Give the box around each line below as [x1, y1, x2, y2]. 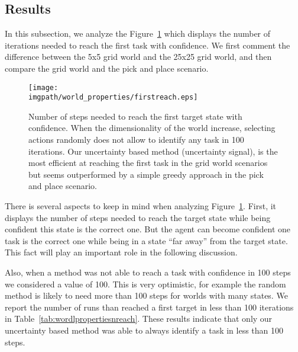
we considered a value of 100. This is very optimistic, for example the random [5, 277, 286, 290]
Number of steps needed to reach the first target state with [28, 110, 242, 122]
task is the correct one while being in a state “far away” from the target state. [5, 234, 288, 247]
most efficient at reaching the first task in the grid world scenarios [28, 156, 268, 169]
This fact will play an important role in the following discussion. [5, 246, 238, 258]
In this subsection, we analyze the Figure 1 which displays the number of [5, 27, 271, 40]
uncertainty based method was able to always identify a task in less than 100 [5, 324, 284, 336]
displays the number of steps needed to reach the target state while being [5, 211, 271, 223]
